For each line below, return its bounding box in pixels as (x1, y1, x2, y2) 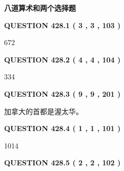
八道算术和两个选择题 (4, 3, 76, 13)
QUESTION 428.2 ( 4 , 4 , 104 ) (4, 54, 121, 65)
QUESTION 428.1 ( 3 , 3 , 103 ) (4, 19, 121, 30)
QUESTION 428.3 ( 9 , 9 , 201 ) (4, 88, 121, 99)
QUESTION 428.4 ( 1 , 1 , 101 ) (4, 123, 121, 134)
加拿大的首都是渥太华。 (4, 105, 83, 116)
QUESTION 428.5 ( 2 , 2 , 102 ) (4, 157, 121, 168)
